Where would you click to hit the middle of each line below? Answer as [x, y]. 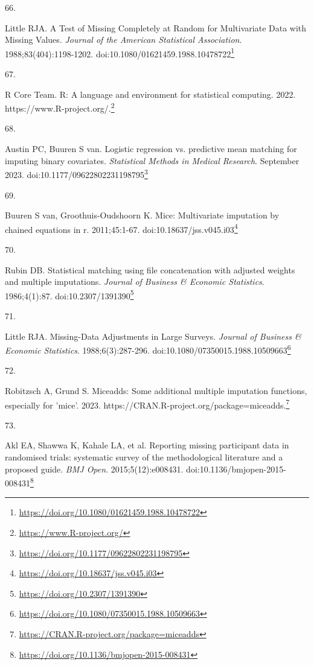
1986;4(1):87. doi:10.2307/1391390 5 [69, 294]
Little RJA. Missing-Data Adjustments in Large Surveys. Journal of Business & [153, 336]
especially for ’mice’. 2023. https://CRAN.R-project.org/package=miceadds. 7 [147, 404]
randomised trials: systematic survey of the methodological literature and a [144, 457]
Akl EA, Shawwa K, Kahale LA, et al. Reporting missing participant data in [147, 445]
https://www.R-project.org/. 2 [60, 107]
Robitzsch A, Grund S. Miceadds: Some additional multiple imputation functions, [156, 390]
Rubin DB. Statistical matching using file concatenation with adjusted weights [150, 269]
